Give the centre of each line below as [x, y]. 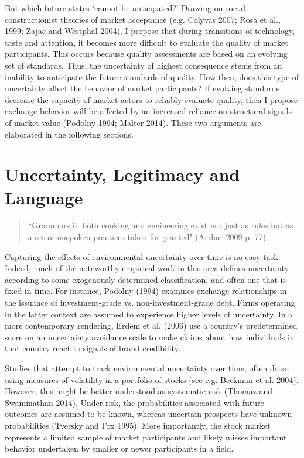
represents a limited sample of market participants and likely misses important [146, 437]
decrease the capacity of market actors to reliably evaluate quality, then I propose [151, 99]
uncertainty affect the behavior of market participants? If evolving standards [142, 88]
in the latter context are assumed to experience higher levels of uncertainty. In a [149, 314]
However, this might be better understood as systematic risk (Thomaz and [139, 391]
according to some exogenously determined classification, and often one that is [145, 279]
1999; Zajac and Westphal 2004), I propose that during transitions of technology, [150, 31]
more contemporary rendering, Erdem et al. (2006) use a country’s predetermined [151, 325]
